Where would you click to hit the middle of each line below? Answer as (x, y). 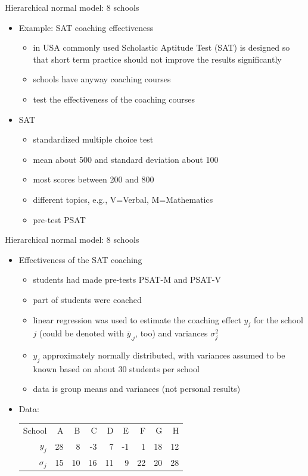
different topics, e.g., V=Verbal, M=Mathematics (123, 199)
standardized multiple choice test (93, 139)
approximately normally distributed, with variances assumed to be (164, 355)
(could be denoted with (82, 333)
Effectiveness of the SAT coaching (80, 259)
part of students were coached (87, 299)
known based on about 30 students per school (116, 368)
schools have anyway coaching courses (102, 79)
